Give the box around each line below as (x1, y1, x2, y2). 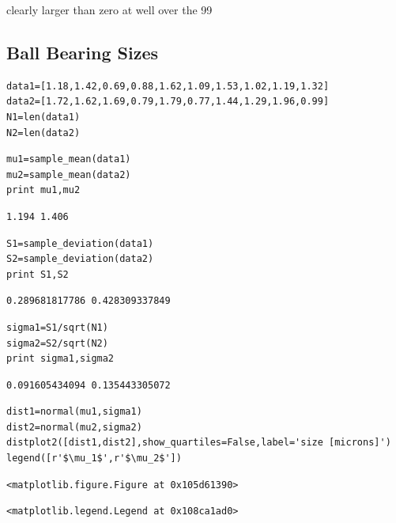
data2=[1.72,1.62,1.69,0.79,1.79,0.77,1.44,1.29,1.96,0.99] (6, 96, 330, 108)
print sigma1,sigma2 (6, 353, 115, 365)
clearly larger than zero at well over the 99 (6, 2, 213, 17)
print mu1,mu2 (6, 184, 81, 196)
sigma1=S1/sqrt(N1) (6, 321, 108, 333)
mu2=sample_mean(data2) (6, 169, 131, 180)
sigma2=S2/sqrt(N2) (6, 337, 108, 349)
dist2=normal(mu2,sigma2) (6, 421, 142, 433)
